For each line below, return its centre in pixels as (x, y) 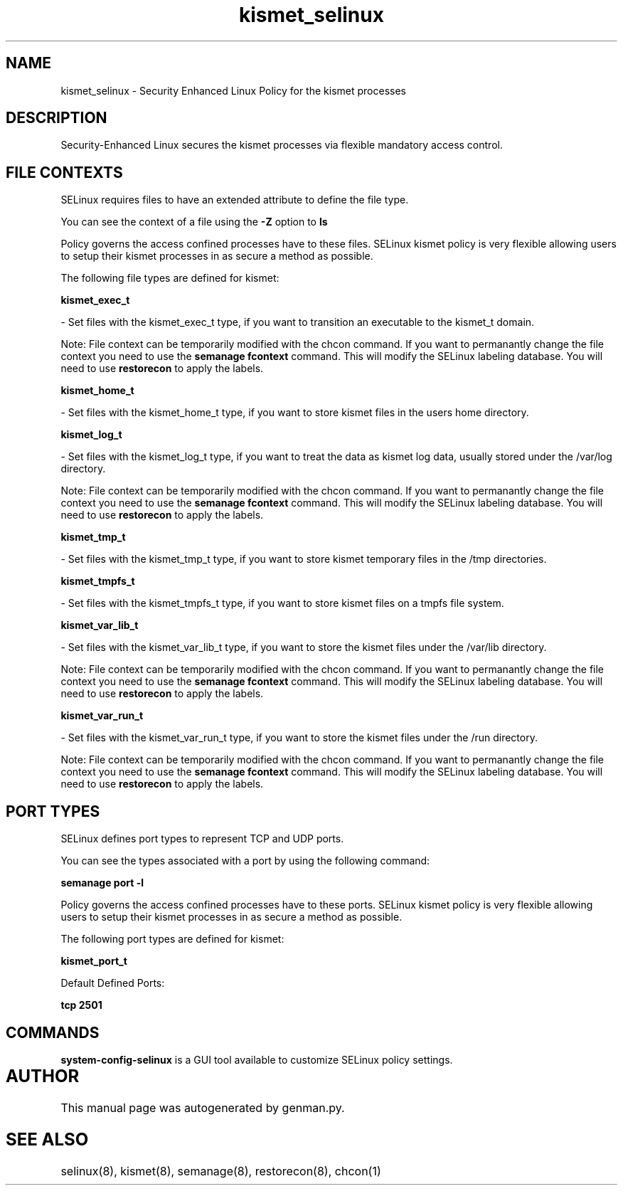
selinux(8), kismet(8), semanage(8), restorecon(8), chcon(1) (221, 1171)
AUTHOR (43, 1076)
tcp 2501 (81, 1005)
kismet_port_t (94, 961)
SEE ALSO (47, 1139)
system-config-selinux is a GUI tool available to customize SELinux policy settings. (257, 1059)
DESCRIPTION (57, 118)
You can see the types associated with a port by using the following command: (245, 861)
